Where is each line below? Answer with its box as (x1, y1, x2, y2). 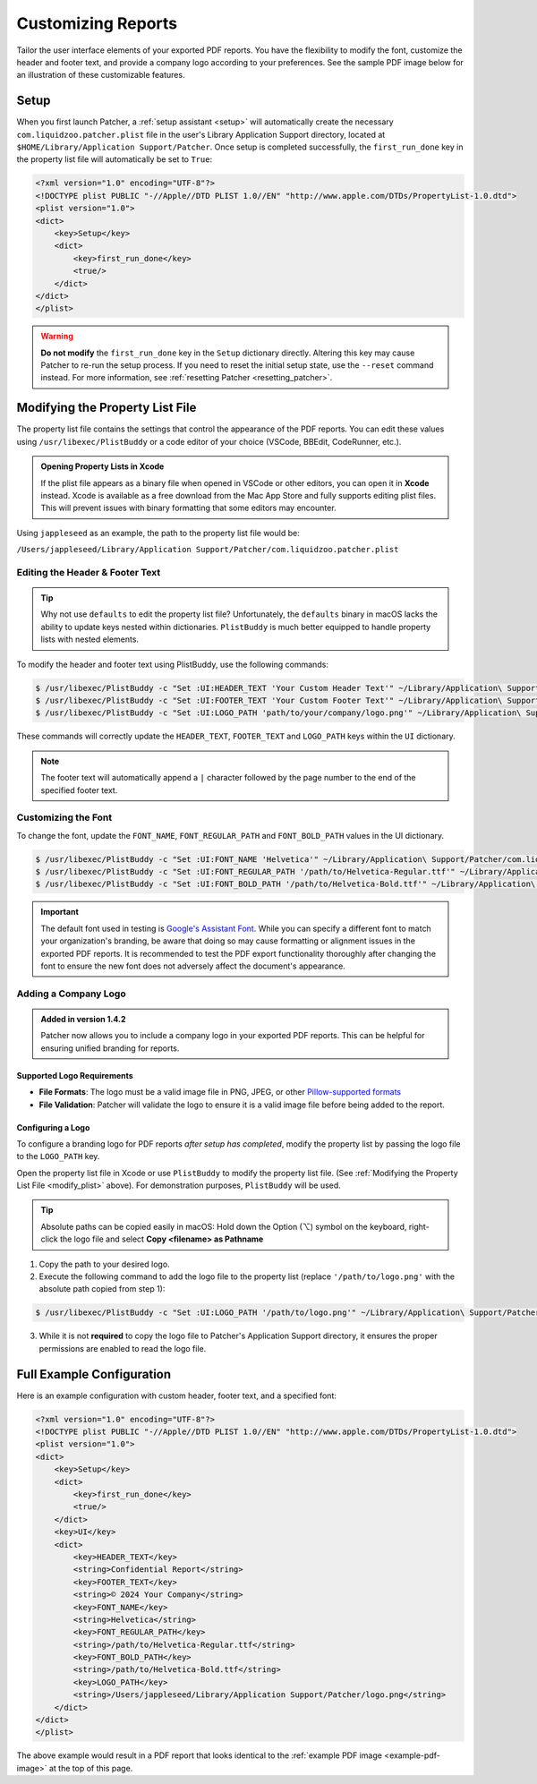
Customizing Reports (16, 13, 178, 33)
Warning (40, 331, 73, 342)
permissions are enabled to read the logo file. (38, 1343, 207, 1353)
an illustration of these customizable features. (16, 70, 185, 81)
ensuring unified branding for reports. (40, 1043, 180, 1054)
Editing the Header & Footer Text (16, 566, 161, 578)
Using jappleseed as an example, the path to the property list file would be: (16, 527, 300, 538)
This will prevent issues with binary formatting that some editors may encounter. (40, 502, 337, 514)
